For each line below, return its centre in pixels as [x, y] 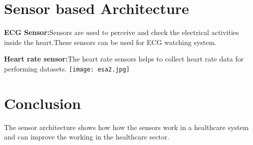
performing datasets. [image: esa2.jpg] [67, 68]
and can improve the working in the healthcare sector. [87, 137]
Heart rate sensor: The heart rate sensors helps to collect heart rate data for [124, 59]
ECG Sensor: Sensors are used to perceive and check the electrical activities [122, 32]
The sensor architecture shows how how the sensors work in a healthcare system [126, 127]
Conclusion [43, 103]
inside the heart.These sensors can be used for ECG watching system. [111, 42]
